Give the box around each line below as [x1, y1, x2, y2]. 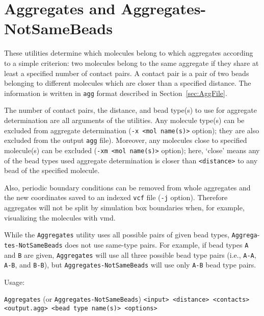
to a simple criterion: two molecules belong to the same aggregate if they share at [4, 57, 259, 68]
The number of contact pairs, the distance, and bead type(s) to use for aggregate [4, 105, 257, 115]
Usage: [4, 276, 25, 287]
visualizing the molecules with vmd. [4, 212, 116, 223]
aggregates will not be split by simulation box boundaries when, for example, [4, 202, 245, 212]
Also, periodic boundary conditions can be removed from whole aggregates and [4, 182, 251, 192]
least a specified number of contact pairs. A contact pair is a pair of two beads [4, 67, 249, 78]
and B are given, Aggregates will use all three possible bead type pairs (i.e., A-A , [4, 249, 256, 260]
